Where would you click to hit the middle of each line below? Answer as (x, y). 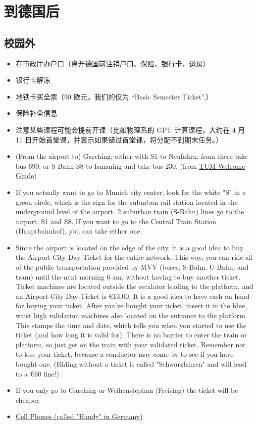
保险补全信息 (36, 113)
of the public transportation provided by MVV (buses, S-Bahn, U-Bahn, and (132, 267)
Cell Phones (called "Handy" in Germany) (79, 416)
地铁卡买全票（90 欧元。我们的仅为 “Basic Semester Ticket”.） (114, 96)
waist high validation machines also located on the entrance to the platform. (131, 315)
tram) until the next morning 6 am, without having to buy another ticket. (128, 276)
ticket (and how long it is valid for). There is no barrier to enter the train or (131, 335)
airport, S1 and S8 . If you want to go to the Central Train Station (116, 221)
